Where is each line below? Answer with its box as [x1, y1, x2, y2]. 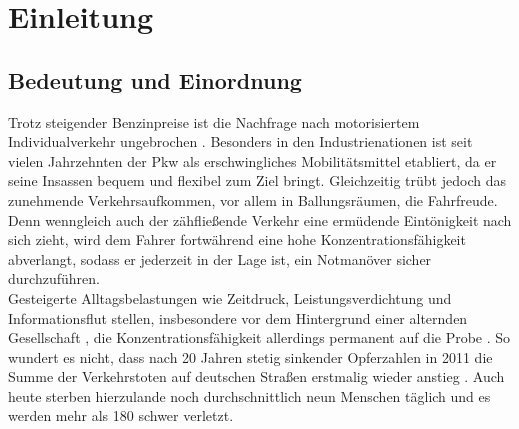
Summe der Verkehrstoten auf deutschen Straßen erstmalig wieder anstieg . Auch [8, 366, 505, 387]
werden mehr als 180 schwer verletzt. [8, 405, 234, 426]
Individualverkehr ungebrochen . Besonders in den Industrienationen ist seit [8, 131, 473, 152]
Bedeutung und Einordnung [8, 64, 302, 95]
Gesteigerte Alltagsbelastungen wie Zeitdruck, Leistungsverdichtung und [8, 287, 452, 308]
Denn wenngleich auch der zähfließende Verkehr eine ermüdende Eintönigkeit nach [8, 209, 512, 230]
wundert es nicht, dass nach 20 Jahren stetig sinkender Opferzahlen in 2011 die [8, 346, 493, 367]
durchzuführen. [8, 268, 100, 289]
